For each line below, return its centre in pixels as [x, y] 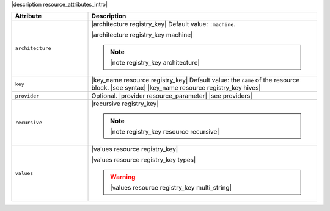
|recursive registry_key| [125, 104]
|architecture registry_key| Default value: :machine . [163, 24]
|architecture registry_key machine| [142, 35]
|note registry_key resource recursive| [165, 132]
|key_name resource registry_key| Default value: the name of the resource [196, 80]
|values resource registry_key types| [144, 160]
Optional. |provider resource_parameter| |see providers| [172, 96]
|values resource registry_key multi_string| [171, 188]
